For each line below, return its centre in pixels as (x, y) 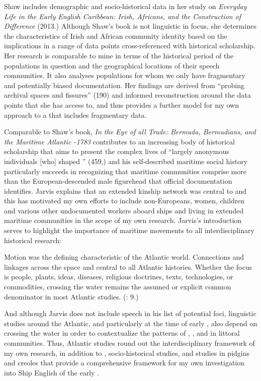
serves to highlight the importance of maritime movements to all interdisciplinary (129, 230)
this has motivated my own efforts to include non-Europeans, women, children (124, 201)
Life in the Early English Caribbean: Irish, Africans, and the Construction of (123, 16)
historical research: (33, 240)
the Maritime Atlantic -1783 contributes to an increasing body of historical (120, 141)
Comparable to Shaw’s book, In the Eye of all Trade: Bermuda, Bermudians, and (130, 132)
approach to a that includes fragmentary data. (75, 115)
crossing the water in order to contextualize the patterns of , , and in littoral (122, 333)
